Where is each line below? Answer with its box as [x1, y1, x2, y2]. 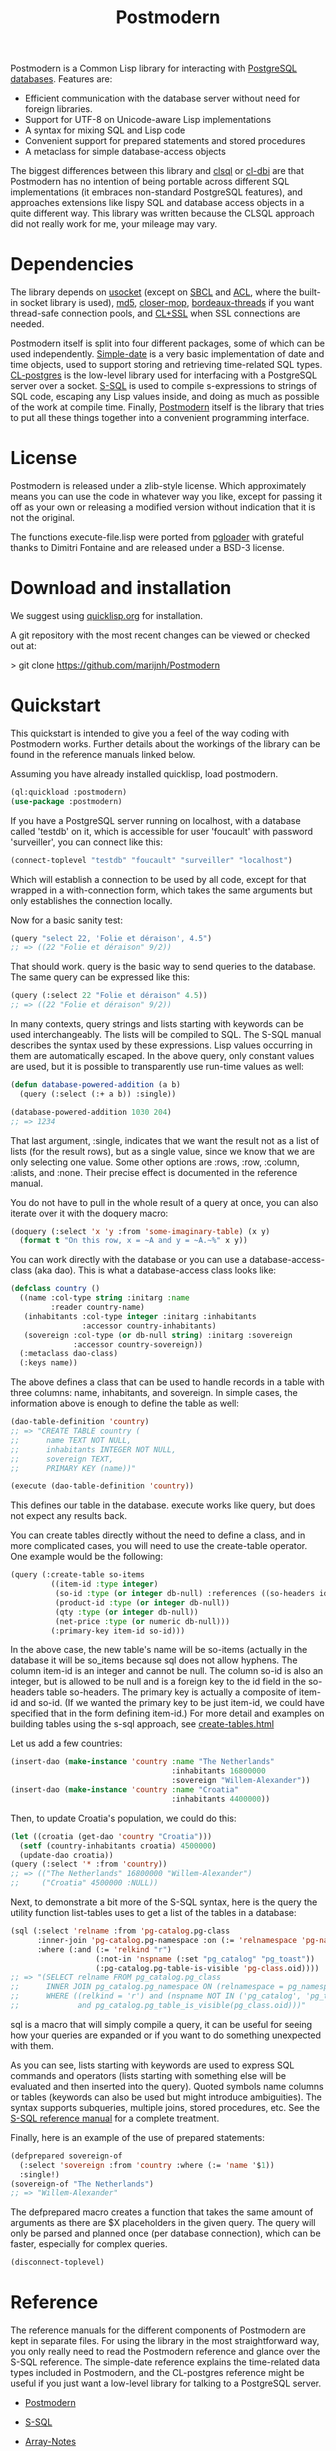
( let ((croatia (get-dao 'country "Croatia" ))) [10, 1831, 213, 1841]
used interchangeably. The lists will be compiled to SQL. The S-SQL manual [10, 1029, 322, 1041]
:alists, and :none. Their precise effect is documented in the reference [10, 1166, 298, 1178]
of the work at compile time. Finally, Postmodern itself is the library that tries [10, 401, 325, 413]
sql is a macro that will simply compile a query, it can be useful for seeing [10, 2018, 313, 2030]
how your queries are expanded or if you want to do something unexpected [10, 2029, 322, 2041]
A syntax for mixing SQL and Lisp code [24, 124, 186, 136]
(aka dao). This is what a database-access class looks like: [33, 1264, 277, 1276]
